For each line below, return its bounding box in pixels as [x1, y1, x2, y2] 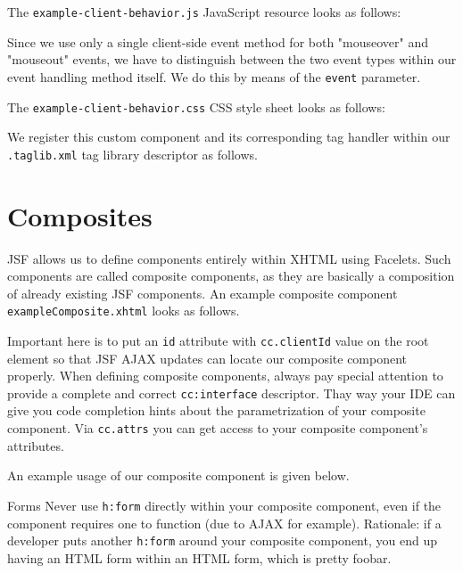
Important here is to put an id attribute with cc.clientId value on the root [7, 331, 429, 349]
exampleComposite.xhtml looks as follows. [7, 301, 240, 320]
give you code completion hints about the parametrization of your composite [7, 401, 426, 420]
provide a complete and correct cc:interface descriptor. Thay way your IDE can [7, 383, 456, 402]
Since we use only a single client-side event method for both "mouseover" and [7, 32, 429, 51]
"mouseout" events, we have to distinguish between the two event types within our [7, 50, 457, 69]
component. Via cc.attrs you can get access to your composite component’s [7, 419, 428, 438]
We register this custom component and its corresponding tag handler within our [7, 127, 451, 146]
